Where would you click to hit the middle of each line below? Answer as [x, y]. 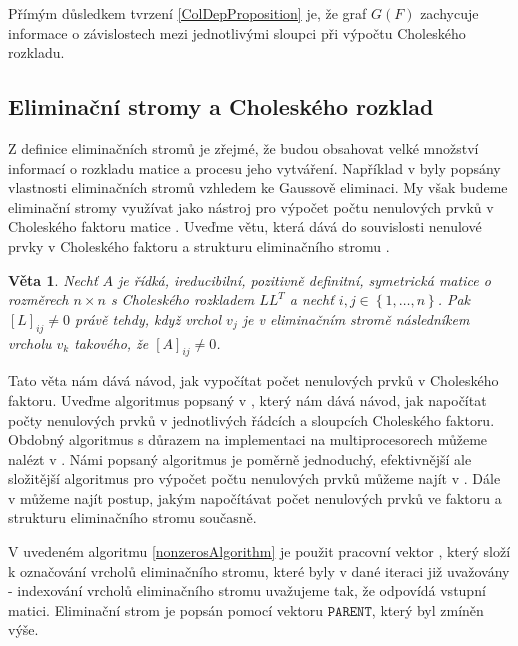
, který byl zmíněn [427, 609]
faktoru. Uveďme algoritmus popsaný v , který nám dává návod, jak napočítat [247, 399]
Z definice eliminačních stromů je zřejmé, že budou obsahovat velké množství [243, 147]
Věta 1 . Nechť [53, 279]
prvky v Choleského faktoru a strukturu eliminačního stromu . [199, 245]
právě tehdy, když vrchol [148, 318]
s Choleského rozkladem [182, 299]
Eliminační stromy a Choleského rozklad [221, 106]
